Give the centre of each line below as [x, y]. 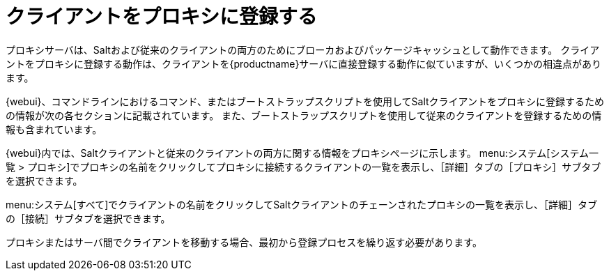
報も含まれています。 [54, 129]
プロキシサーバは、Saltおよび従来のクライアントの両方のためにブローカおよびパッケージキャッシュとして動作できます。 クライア [303, 49]
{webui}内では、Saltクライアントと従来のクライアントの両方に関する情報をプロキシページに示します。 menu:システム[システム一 [302, 153]
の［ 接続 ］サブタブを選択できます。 [88, 218]
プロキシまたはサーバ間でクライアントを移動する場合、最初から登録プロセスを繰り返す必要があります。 [244, 242]
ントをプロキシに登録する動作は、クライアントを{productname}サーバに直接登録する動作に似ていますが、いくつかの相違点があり [303, 63]
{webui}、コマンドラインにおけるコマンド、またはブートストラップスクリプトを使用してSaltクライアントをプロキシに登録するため [305, 101]
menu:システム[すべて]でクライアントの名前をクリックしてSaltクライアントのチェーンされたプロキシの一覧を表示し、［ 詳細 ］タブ [302, 204]
